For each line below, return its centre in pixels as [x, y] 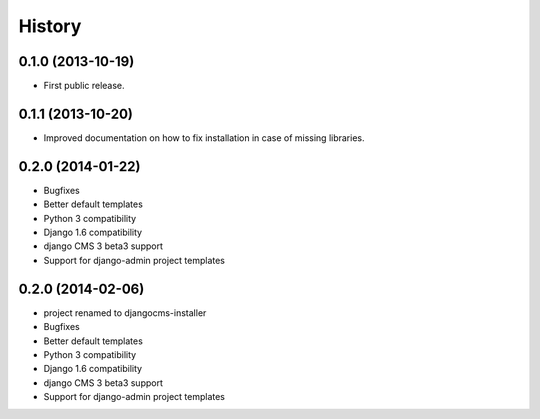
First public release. [84, 86]
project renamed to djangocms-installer [125, 312]
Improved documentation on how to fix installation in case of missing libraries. [204, 137]
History [50, 26]
